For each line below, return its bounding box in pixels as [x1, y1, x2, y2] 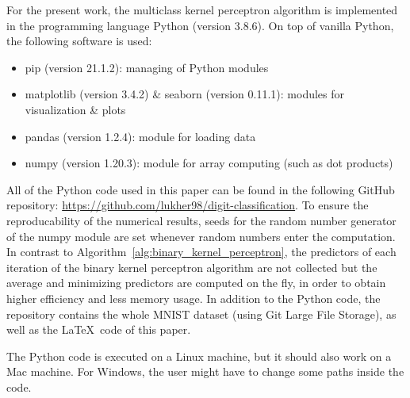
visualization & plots [25, 101, 126, 117]
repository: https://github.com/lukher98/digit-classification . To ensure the [6, 197, 369, 213]
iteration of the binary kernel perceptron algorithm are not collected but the [6, 258, 377, 275]
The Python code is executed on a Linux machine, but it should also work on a [6, 347, 392, 364]
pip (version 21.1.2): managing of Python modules [25, 59, 269, 75]
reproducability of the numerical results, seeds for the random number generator [6, 212, 397, 228]
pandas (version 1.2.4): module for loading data [25, 128, 256, 144]
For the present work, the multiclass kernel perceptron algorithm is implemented [6, 2, 398, 17]
